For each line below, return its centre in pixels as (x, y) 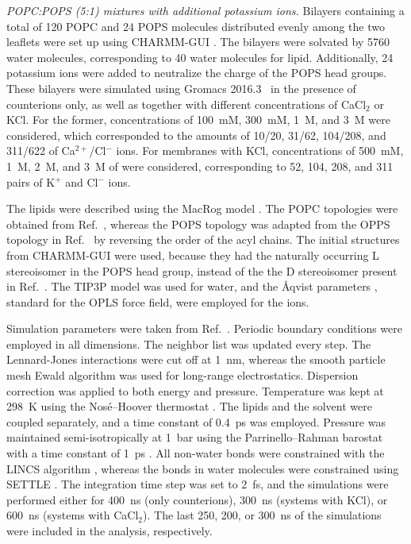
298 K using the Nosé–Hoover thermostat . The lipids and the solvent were (189, 406)
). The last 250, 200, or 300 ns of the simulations (262, 515)
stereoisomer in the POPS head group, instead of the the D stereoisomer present (202, 270)
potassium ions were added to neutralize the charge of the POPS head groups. (197, 73)
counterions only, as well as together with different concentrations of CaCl (186, 104)
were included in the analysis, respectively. (109, 530)
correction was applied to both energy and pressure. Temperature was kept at (195, 390)
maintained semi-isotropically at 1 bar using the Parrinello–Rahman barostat (195, 437)
